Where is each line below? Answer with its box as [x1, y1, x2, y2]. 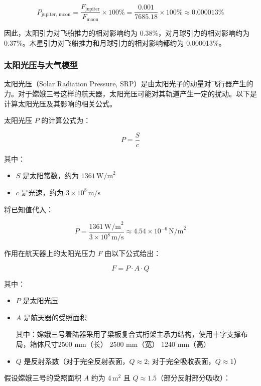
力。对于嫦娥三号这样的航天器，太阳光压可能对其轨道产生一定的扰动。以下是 [4, 88, 257, 98]
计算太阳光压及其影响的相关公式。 [4, 98, 116, 108]
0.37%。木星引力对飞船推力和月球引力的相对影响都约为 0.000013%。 [4, 37, 226, 48]
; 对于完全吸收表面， [148, 355, 215, 366]
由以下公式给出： [104, 248, 161, 259]
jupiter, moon [41, 12, 71, 18]
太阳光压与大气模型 [4, 59, 78, 71]
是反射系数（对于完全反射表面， [24, 355, 129, 366]
